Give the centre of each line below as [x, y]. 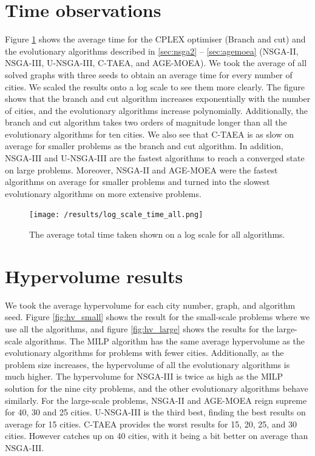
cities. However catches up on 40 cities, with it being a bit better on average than [157, 436]
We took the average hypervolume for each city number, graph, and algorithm [150, 305]
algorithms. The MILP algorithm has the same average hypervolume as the [165, 340]
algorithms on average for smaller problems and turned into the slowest [137, 182]
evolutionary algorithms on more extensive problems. [103, 193]
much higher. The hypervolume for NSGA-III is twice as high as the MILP [144, 376]
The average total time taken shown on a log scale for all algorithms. [157, 234]
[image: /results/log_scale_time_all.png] [116, 215]
